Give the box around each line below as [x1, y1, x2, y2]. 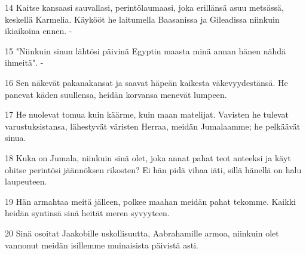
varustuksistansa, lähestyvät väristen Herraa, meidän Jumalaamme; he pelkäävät [5, 119, 301, 132]
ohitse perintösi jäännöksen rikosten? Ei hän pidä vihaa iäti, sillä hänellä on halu [5, 163, 302, 176]
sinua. [5, 131, 26, 144]
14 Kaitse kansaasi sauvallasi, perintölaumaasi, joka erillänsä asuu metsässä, [5, 1, 284, 13]
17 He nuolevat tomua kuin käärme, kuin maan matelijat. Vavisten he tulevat [5, 108, 289, 121]
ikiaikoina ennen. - [5, 24, 72, 37]
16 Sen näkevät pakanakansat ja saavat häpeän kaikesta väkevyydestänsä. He [5, 76, 288, 88]
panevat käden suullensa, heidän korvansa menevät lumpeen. [5, 88, 227, 100]
